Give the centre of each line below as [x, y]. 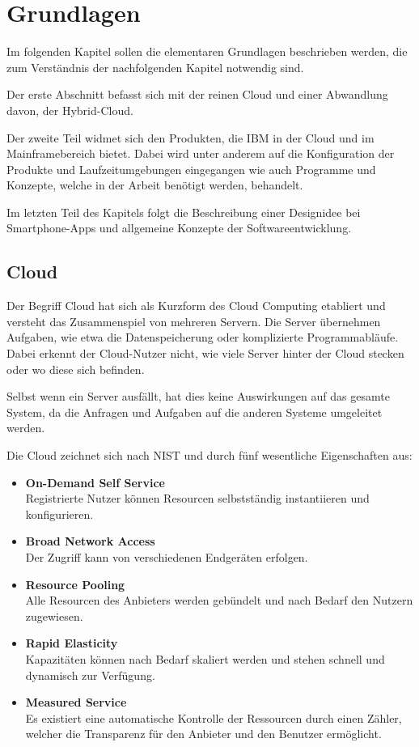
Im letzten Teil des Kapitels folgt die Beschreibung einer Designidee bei [184, 212]
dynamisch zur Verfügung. [90, 675]
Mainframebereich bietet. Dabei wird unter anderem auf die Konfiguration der [201, 153]
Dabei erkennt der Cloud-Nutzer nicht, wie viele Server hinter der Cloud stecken [205, 353]
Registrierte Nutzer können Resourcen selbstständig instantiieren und [197, 498]
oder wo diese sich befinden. [76, 369]
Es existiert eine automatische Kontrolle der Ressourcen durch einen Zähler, [214, 717]
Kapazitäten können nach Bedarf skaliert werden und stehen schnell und [205, 658]
